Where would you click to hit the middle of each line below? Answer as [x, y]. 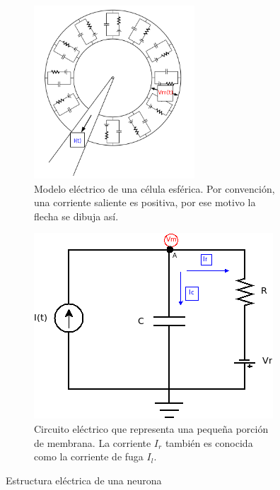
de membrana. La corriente [93, 442]
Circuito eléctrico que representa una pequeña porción [151, 428]
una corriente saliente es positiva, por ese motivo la [145, 202]
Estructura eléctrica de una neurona [84, 480]
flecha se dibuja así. [76, 216]
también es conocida [209, 442]
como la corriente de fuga [89, 456]
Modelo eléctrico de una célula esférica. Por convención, [154, 188]
